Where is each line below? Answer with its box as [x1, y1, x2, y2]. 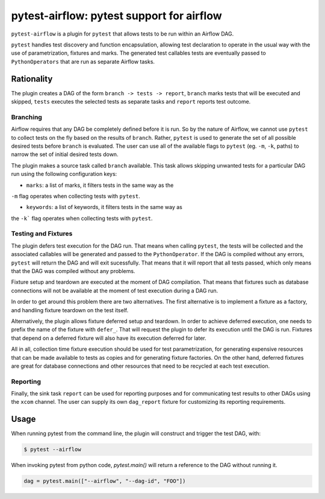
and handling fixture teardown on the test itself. [11, 306, 129, 313]
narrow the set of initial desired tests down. [11, 151, 119, 158]
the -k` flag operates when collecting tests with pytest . [11, 215, 153, 222]
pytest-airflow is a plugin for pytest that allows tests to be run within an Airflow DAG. [11, 30, 234, 37]
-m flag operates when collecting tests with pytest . [11, 192, 141, 199]
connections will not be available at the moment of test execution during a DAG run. [11, 287, 218, 294]
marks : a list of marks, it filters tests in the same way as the [26, 181, 174, 189]
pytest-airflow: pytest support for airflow [11, 9, 222, 22]
